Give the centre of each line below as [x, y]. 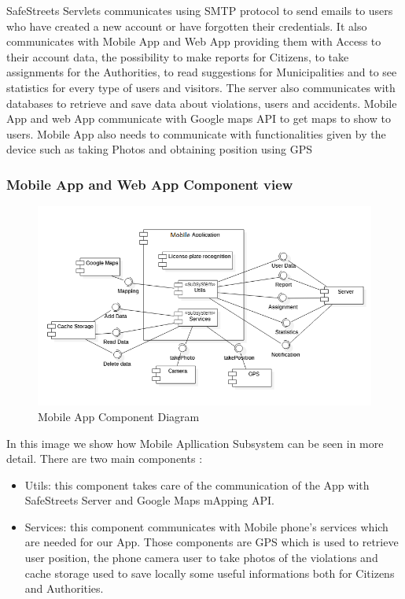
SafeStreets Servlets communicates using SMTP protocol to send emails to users [200, 10]
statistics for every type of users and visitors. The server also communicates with [201, 87]
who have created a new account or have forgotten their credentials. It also [187, 26]
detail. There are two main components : [105, 458]
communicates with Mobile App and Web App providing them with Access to [194, 41]
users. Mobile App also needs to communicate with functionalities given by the [196, 133]
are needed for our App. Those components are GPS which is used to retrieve [212, 542]
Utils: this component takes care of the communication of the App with [197, 484]
